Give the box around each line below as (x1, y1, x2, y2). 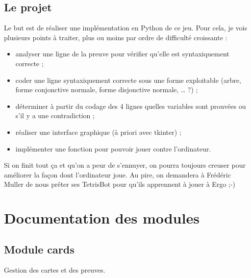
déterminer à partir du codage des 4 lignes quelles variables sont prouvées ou (15, 101, 246, 111)
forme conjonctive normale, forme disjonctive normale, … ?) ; (15, 84, 198, 95)
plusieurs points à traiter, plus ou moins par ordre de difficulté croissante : (4, 32, 227, 42)
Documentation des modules (4, 208, 200, 228)
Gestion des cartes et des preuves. (4, 264, 105, 275)
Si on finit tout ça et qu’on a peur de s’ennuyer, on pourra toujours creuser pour (4, 160, 246, 170)
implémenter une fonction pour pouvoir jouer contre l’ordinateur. (15, 143, 211, 153)
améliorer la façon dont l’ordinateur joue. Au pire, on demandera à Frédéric (4, 169, 231, 179)
